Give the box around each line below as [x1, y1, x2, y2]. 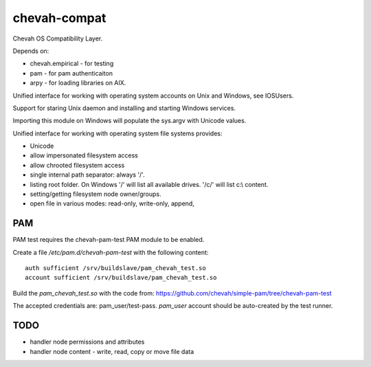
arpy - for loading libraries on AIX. [30, 79, 126, 87]
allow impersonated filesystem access [30, 151, 139, 159]
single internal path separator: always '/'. [30, 170, 145, 179]
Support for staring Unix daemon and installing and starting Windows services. [12, 104, 236, 112]
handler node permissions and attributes [30, 337, 145, 346]
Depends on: [12, 47, 49, 55]
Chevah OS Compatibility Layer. [12, 34, 103, 43]
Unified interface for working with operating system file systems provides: [12, 129, 223, 137]
